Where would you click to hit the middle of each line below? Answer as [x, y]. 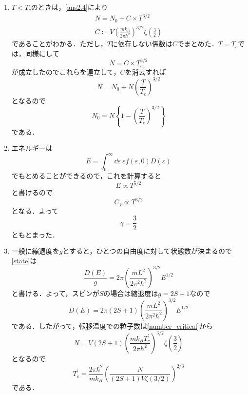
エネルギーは [32, 148]
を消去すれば [145, 71]
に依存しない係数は [142, 44]
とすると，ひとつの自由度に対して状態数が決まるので [147, 251]
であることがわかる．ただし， [59, 44]
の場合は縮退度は [131, 293]
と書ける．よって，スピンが [55, 293]
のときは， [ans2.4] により [69, 7]
